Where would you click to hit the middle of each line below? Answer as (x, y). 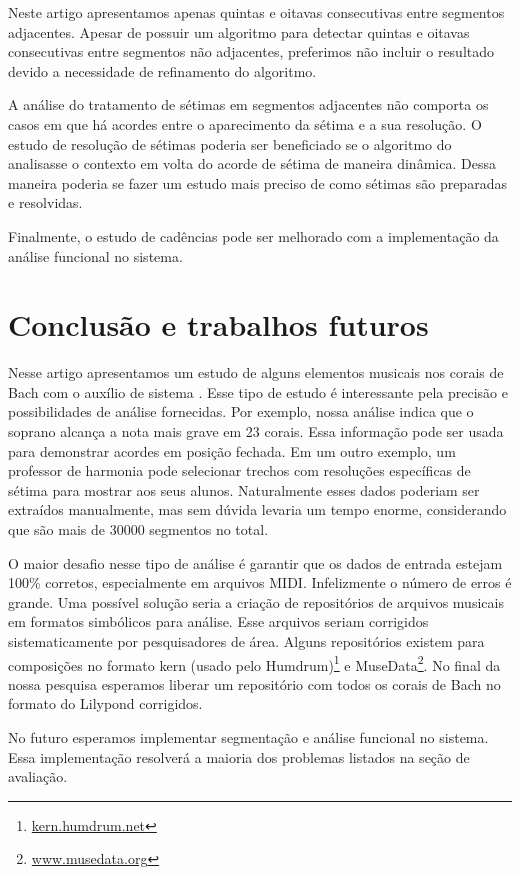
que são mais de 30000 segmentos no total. (138, 529)
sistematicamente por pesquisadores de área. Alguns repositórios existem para (246, 640)
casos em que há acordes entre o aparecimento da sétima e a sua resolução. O (245, 123)
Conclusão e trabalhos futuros (218, 324)
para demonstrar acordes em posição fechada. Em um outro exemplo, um (232, 450)
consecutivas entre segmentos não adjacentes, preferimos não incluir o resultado (251, 51)
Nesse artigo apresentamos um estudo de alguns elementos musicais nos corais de (256, 372)
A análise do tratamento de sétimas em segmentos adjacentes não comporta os (248, 104)
